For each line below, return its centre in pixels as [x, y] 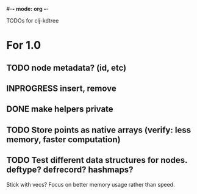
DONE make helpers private [60, 109]
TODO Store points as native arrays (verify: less [99, 130]
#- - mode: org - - [27, 9]
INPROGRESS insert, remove [62, 88]
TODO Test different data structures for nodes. [97, 160]
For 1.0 [24, 45]
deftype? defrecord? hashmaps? [70, 170]
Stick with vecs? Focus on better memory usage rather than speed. [91, 184]
